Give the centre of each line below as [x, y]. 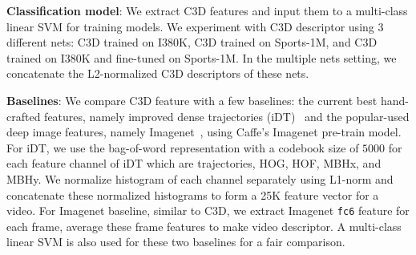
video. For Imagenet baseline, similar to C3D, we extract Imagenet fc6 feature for [208, 210]
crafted [24, 116]
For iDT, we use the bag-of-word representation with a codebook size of [183, 147]
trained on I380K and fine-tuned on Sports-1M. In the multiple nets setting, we [202, 57]
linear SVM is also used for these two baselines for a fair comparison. [176, 242]
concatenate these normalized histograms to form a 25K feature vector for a [193, 194]
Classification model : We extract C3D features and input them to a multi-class [207, 10]
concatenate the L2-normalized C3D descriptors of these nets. [158, 73]
